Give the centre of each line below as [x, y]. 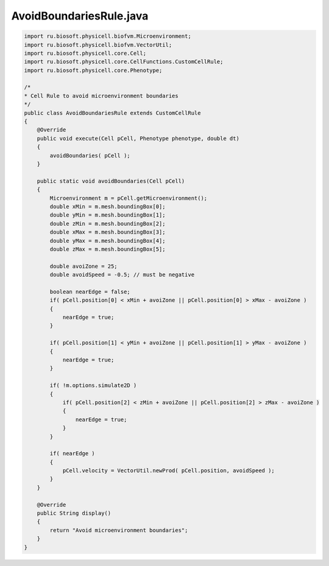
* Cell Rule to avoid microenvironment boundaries [101, 96]
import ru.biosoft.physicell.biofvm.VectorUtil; [98, 45]
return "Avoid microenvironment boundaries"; [119, 530]
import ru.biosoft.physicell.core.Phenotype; [93, 70]
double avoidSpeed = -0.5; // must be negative [122, 275]
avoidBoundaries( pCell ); [90, 155]
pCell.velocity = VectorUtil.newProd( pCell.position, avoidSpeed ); [169, 471]
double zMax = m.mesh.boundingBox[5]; [108, 249]
